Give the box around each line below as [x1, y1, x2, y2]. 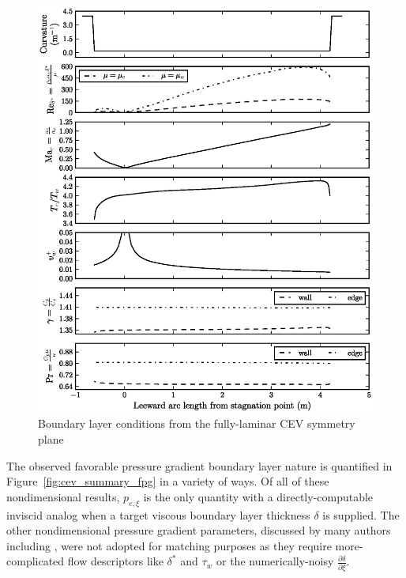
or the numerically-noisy [216, 553, 334, 569]
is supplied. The [322, 506, 400, 523]
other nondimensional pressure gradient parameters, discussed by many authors [6, 522, 391, 538]
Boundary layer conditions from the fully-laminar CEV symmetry [38, 415, 355, 432]
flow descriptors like [67, 553, 164, 569]
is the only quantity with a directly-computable [143, 488, 374, 504]
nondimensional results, [6, 488, 120, 504]
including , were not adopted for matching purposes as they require [6, 537, 332, 553]
